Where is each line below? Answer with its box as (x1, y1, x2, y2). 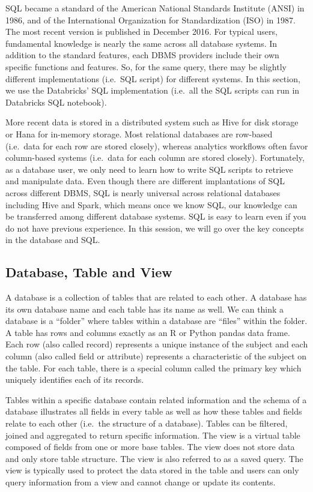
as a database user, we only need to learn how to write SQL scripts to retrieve (5, 163, 293, 175)
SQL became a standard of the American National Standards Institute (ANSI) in (5, 2, 305, 14)
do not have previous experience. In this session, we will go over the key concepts (5, 221, 304, 234)
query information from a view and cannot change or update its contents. (5, 475, 276, 488)
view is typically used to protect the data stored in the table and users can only (5, 464, 299, 476)
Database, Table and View (5, 263, 172, 281)
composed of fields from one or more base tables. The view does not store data (5, 440, 295, 453)
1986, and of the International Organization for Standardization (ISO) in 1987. (5, 13, 296, 26)
